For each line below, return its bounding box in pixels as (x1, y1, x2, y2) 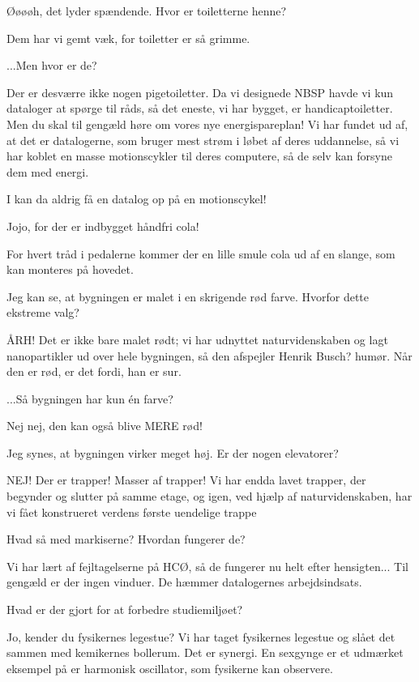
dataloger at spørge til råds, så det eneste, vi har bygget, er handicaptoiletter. (6, 100, 393, 117)
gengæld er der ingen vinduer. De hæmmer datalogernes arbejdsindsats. (6, 573, 362, 590)
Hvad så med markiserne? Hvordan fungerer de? (6, 531, 246, 548)
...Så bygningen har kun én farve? (6, 390, 173, 407)
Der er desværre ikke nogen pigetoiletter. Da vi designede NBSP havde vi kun (6, 83, 394, 100)
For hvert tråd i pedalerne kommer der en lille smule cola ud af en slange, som (6, 245, 395, 262)
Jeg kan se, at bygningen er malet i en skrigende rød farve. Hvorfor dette (6, 288, 370, 305)
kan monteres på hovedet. (6, 261, 134, 278)
